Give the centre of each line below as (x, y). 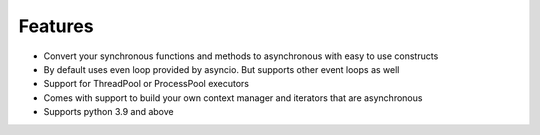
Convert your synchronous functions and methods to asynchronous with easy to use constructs (241, 56)
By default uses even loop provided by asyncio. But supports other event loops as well (221, 69)
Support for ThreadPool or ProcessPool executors (146, 84)
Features (56, 26)
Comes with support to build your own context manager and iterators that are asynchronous (233, 97)
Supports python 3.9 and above (108, 112)
